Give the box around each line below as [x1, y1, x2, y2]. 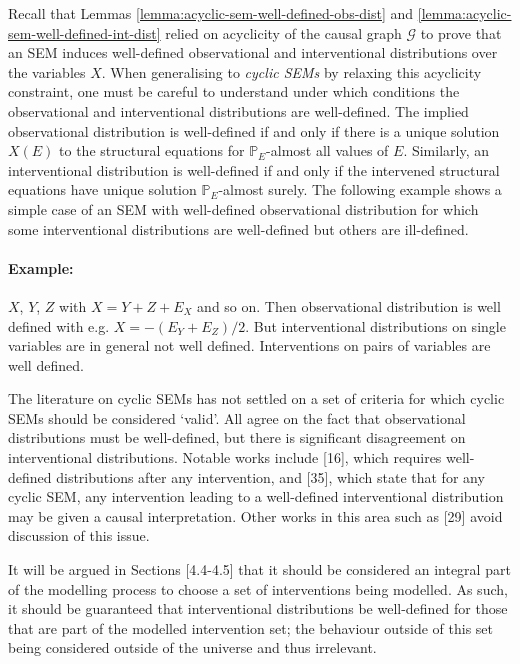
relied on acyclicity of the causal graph [165, 22, 402, 43]
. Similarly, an [403, 140, 489, 161]
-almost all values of [266, 140, 389, 161]
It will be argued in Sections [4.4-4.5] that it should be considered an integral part [8, 559, 511, 580]
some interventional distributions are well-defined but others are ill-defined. [8, 218, 469, 239]
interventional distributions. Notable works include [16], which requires [8, 447, 442, 468]
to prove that [420, 22, 502, 43]
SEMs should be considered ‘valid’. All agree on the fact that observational [8, 407, 466, 428]
